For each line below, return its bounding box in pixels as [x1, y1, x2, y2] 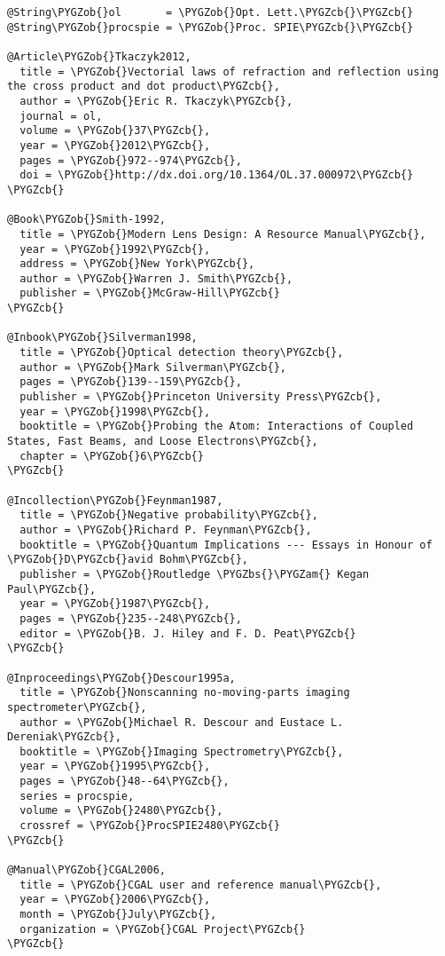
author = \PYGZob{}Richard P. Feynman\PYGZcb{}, [20, 523, 312, 536]
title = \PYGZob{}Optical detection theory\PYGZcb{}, [20, 346, 344, 359]
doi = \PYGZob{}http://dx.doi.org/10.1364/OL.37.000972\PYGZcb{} [20, 169, 414, 182]
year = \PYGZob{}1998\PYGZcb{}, [20, 405, 211, 418]
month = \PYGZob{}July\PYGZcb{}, [20, 908, 217, 921]
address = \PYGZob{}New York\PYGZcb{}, [20, 257, 255, 271]
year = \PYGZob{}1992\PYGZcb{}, [20, 242, 211, 256]
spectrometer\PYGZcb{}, [7, 700, 147, 714]
